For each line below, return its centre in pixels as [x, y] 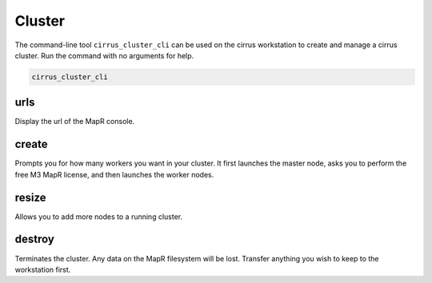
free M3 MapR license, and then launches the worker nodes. [114, 174]
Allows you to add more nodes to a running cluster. [99, 217]
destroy [35, 239]
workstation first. [43, 269]
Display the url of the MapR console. [75, 122]
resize [31, 197]
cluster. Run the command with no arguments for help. [104, 55]
